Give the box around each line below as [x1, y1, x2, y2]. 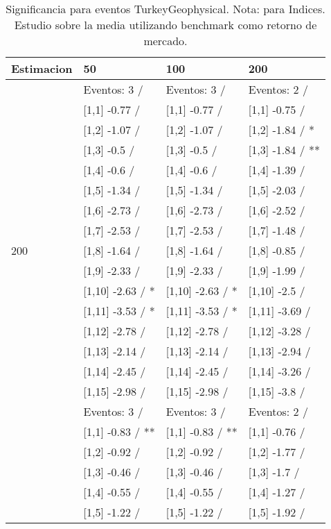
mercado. [143, 33, 188, 49]
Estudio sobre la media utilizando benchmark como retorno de [14, 17, 317, 33]
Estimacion [11, 60, 73, 76]
